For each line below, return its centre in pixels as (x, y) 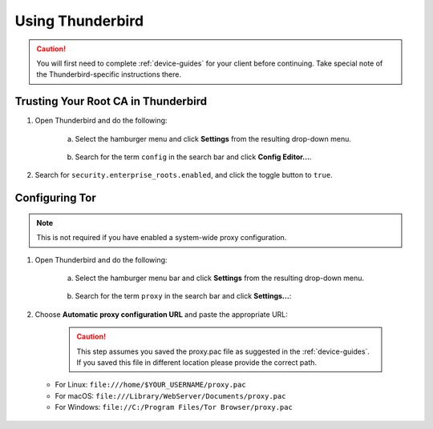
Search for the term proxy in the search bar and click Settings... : (183, 296)
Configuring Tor (55, 198)
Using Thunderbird (79, 21)
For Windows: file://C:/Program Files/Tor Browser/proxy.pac (174, 407)
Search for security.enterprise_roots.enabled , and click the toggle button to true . (184, 175)
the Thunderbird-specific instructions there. (109, 74)
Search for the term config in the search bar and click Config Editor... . (193, 157)
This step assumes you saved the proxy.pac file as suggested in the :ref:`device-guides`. (223, 351)
